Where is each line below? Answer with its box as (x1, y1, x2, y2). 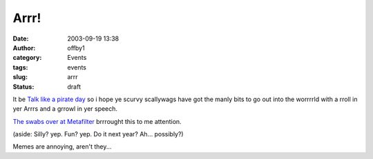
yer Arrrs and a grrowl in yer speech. (12, 105, 117, 113)
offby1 (67, 43, 86, 52)
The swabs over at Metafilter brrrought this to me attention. (12, 117, 182, 125)
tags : (12, 63, 28, 72)
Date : (12, 34, 29, 43)
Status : (12, 83, 35, 91)
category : (12, 54, 42, 62)
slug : (12, 73, 28, 81)
